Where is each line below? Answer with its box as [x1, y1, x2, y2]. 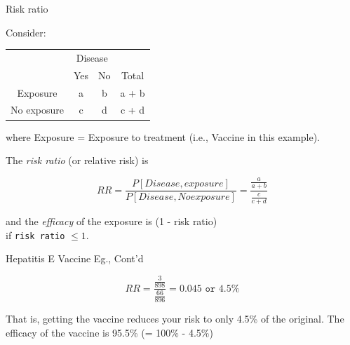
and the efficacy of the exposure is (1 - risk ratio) [6, 213, 217, 228]
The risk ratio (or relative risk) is [6, 153, 149, 168]
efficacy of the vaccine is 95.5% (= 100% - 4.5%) [6, 325, 213, 339]
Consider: [6, 25, 46, 39]
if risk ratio [6, 227, 65, 242]
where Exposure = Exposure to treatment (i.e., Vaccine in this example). [6, 129, 320, 144]
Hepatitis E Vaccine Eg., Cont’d [6, 251, 144, 266]
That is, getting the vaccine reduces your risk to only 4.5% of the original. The [6, 311, 344, 326]
